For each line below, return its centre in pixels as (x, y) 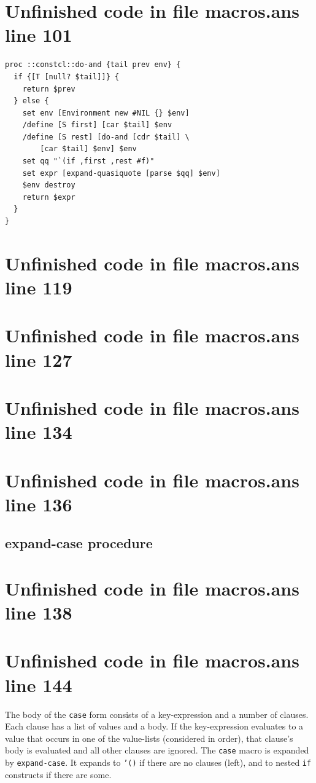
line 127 (39, 359)
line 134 (39, 432)
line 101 (39, 35)
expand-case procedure (79, 543)
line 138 (39, 612)
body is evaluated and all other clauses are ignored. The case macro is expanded (157, 750)
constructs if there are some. (58, 774)
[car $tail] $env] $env (88, 149)
